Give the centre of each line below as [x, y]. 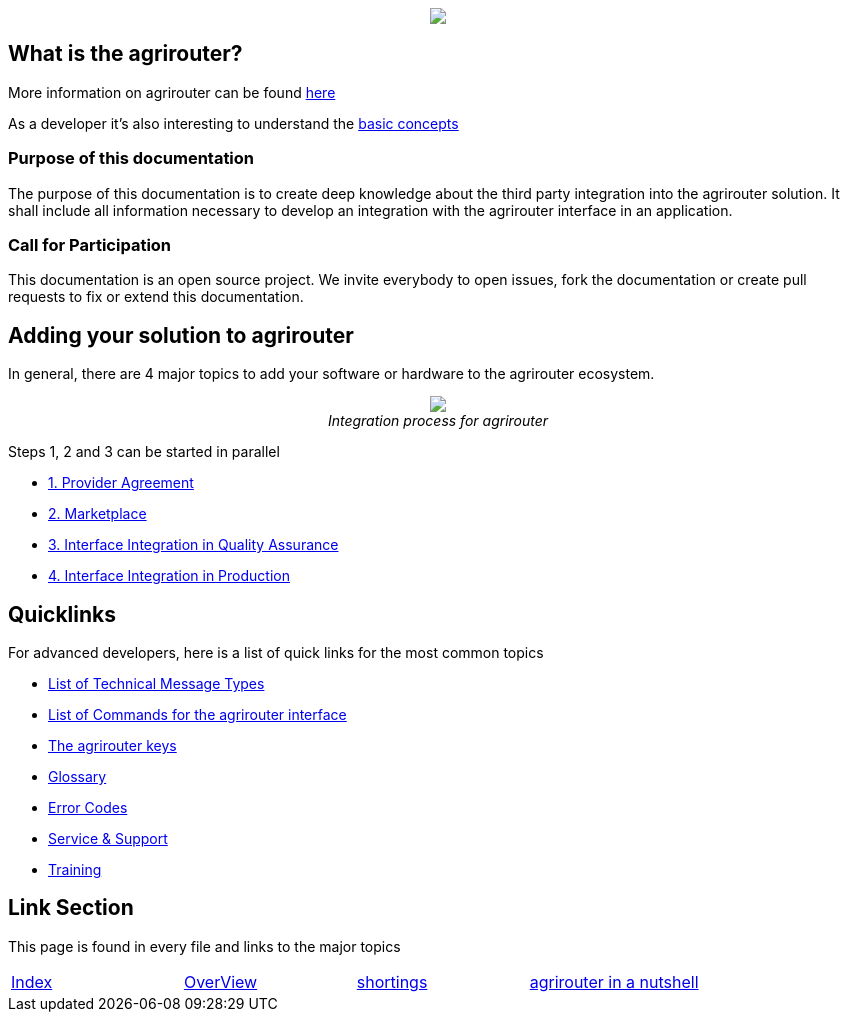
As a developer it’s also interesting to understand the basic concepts [233, 123]
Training [75, 870]
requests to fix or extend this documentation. [156, 297]
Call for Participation [90, 244]
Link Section [71, 908]
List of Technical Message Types [156, 684]
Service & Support [108, 839]
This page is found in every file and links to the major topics [204, 946]
